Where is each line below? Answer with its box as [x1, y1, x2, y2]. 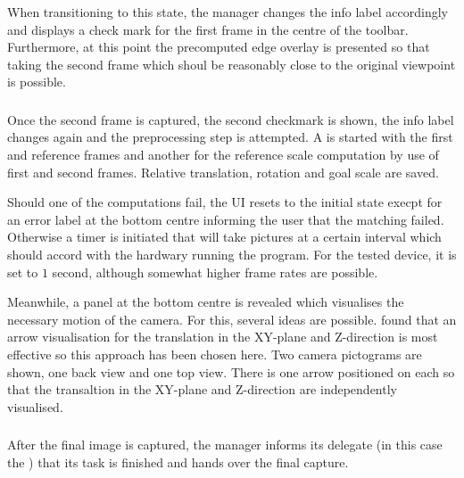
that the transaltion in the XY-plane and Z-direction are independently [7, 380, 397, 399]
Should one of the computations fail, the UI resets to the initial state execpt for [7, 193, 443, 211]
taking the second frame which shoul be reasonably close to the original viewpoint [7, 54, 456, 73]
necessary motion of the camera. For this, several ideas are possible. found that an [7, 309, 457, 328]
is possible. [7, 72, 66, 91]
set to [7, 262, 38, 281]
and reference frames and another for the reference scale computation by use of [7, 145, 439, 164]
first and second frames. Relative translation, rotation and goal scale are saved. [7, 162, 439, 181]
